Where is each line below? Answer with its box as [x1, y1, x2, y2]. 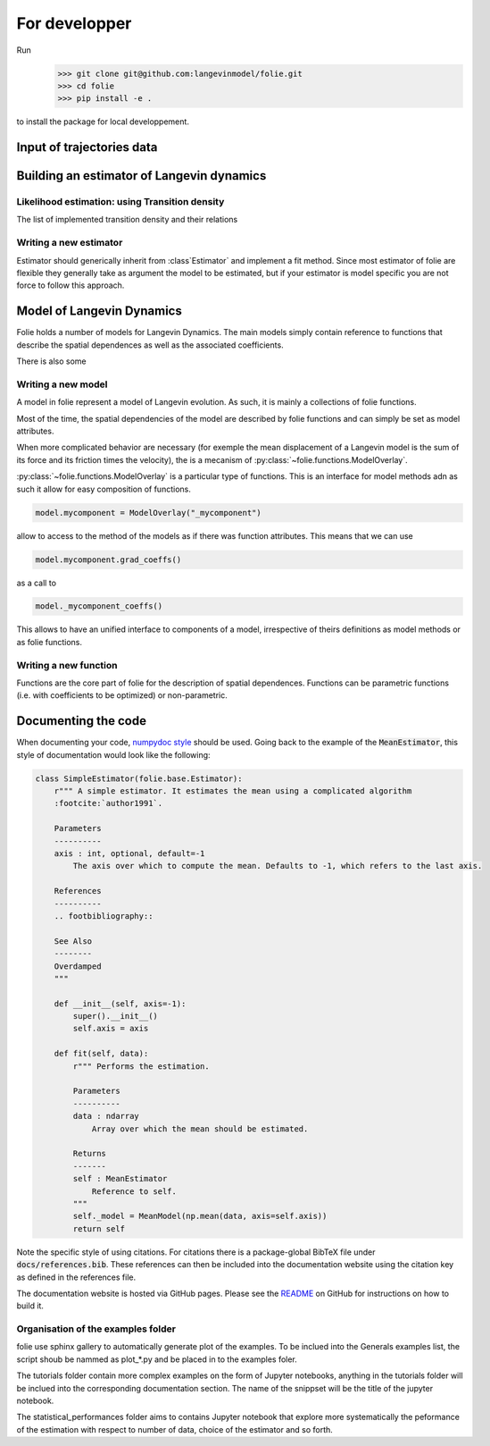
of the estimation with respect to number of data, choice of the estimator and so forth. [16, 1424, 334, 1434]
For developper [16, 13, 132, 33]
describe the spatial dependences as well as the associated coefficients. [16, 340, 285, 350]
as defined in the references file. [16, 1272, 137, 1282]
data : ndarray [72, 1111, 140, 1122]
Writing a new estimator [16, 237, 123, 249]
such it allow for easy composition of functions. [16, 483, 191, 494]
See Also [54, 936, 93, 946]
